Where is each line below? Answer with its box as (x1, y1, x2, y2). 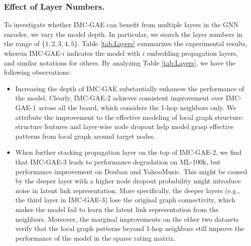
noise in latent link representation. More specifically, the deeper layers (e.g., (15, 185, 240, 195)
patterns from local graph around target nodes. (15, 131, 156, 141)
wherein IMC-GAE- (4, 48, 63, 58)
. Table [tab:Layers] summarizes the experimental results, (78, 38, 248, 49)
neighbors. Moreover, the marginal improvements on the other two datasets (15, 213, 239, 224)
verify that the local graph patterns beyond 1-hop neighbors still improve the (15, 223, 244, 233)
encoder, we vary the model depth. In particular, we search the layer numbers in (4, 29, 242, 39)
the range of (4, 38, 40, 49)
